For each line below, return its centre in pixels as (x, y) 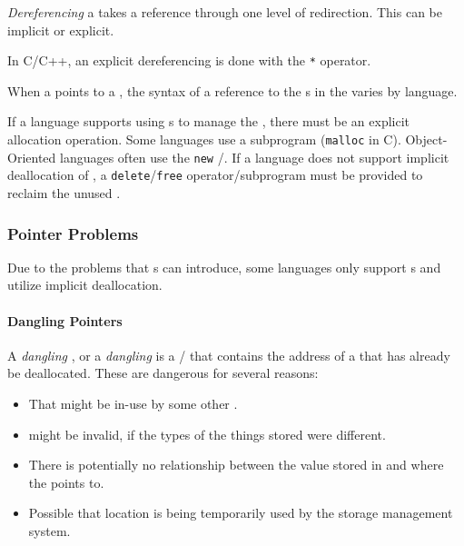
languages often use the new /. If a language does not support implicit (254, 157)
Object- (426, 139)
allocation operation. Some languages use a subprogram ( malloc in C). (204, 139)
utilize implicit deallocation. (85, 285)
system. (49, 530)
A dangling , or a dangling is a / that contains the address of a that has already (229, 355)
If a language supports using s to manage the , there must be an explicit (209, 121)
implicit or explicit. (61, 30)
